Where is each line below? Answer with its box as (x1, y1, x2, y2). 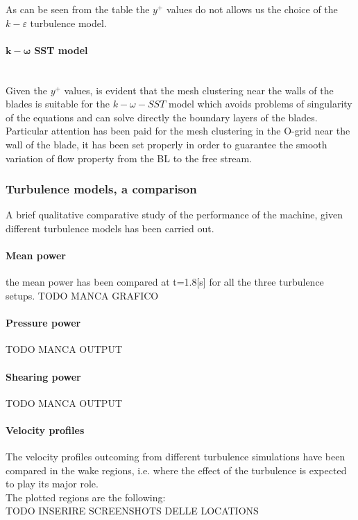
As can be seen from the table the (6, 2, 150, 16)
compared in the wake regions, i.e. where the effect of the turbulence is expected (6, 462, 347, 477)
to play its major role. (6, 476, 99, 491)
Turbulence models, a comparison (6, 180, 197, 198)
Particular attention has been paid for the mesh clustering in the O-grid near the (6, 123, 350, 138)
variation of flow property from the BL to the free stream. (6, 150, 252, 165)
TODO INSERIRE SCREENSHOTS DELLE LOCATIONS (6, 503, 259, 518)
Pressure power (6, 315, 81, 330)
